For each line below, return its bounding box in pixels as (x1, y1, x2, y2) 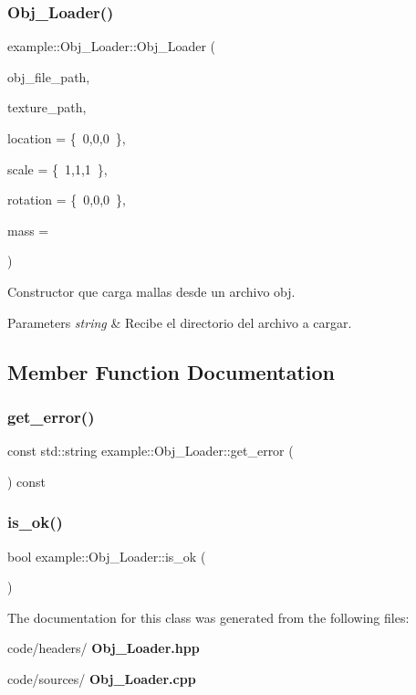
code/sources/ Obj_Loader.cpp (7, 669, 196, 688)
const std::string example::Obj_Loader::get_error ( (7, 441, 294, 460)
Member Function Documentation (7, 357, 336, 385)
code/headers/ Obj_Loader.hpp (7, 638, 200, 658)
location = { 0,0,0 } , (7, 129, 126, 147)
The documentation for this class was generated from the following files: (7, 607, 410, 627)
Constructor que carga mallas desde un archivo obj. (7, 281, 296, 300)
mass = (7, 220, 49, 239)
